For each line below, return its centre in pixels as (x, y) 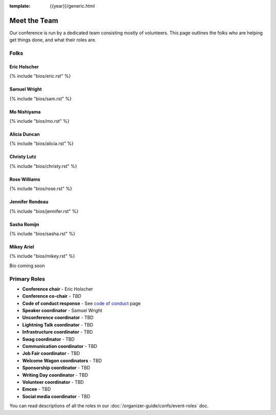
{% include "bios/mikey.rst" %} (42, 256)
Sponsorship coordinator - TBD (56, 368)
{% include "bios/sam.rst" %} (40, 99)
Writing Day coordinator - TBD (55, 375)
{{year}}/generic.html (72, 6)
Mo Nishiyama (25, 112)
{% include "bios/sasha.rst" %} (42, 233)
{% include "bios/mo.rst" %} (40, 121)
